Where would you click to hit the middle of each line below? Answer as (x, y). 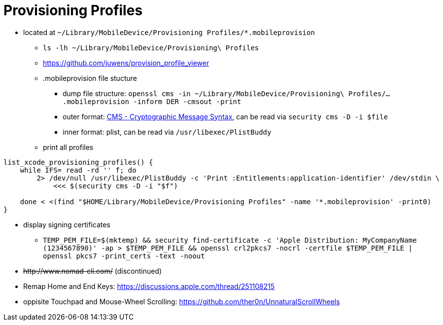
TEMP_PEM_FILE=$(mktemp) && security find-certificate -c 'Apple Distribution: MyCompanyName (230, 240)
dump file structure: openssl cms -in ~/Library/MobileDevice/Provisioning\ (204, 93)
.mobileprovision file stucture (90, 78)
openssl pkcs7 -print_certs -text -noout (124, 256)
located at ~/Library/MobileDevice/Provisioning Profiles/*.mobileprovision (169, 32)
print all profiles (68, 147)
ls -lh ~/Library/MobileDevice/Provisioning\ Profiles (151, 48)
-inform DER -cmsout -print (187, 101)
